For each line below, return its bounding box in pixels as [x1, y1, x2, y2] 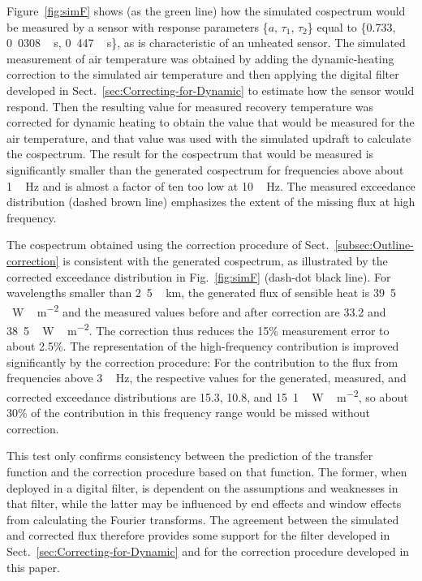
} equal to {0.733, [307, 18, 396, 35]
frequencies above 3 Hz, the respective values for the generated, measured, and [6, 369, 407, 386]
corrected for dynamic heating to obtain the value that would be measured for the [6, 114, 415, 131]
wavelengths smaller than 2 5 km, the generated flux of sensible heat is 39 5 [6, 284, 396, 301]
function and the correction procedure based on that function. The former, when [6, 463, 407, 480]
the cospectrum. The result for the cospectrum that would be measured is [6, 145, 374, 162]
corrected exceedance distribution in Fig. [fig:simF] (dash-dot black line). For [6, 268, 391, 285]
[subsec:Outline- [334, 236, 414, 253]
